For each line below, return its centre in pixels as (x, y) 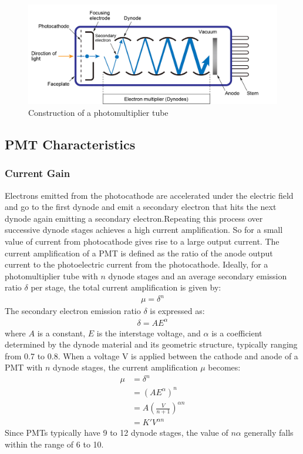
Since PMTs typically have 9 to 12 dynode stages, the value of (117, 433)
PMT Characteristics (70, 144)
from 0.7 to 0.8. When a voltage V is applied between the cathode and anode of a (151, 355)
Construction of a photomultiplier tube (98, 112)
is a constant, (61, 333)
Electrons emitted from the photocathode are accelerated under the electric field (149, 195)
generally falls (269, 433)
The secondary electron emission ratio (73, 311)
